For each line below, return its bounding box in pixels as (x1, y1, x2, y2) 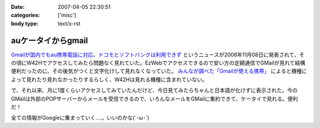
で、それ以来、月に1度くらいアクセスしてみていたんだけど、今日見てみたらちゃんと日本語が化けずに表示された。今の (11, 87, 298, 94)
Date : (11, 4, 25, 10)
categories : (11, 12, 40, 19)
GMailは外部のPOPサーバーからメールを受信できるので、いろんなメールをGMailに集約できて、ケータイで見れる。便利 (11, 95, 299, 102)
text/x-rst (57, 20, 81, 27)
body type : (11, 20, 39, 27)
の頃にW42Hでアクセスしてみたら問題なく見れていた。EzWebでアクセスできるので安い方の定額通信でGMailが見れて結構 (11, 59, 306, 66)
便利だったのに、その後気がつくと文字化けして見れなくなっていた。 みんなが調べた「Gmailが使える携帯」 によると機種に (11, 68, 308, 75)
